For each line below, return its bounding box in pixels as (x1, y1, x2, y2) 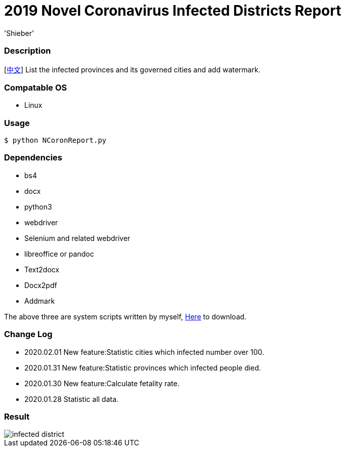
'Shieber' (4, 28, 34, 37)
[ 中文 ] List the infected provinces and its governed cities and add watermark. (4, 65, 261, 74)
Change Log (4, 329, 53, 340)
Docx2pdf (24, 280, 57, 290)
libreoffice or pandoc (24, 249, 94, 258)
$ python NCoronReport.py (4, 136, 107, 144)
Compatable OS (4, 82, 67, 93)
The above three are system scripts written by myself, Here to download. (4, 312, 247, 321)
